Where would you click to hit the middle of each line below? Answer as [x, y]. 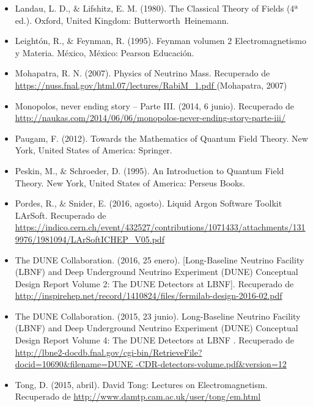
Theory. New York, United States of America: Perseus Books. [130, 182]
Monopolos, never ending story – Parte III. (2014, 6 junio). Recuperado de [154, 105]
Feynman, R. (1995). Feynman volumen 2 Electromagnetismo [191, 41]
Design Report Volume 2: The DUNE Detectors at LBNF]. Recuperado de [154, 283]
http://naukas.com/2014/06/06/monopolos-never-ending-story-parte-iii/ [150, 118]
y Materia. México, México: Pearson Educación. [105, 52]
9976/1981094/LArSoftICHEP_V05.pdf [90, 239]
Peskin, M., [36, 170]
